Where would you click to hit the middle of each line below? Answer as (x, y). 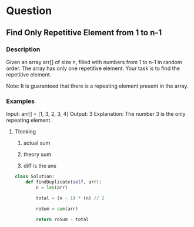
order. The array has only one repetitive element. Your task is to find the (93, 68)
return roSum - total (63, 219)
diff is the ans (40, 166)
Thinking (25, 132)
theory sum (37, 155)
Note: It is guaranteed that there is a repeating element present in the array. (97, 86)
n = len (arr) (52, 187)
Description (23, 49)
